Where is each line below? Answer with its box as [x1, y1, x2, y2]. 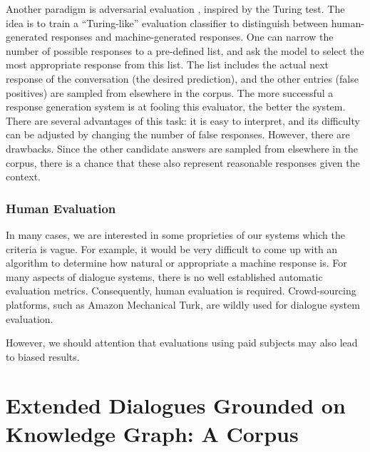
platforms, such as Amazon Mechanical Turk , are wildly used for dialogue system [6, 297, 360, 312]
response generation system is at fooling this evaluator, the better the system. [6, 99, 346, 114]
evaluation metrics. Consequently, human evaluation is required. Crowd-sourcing [6, 283, 356, 298]
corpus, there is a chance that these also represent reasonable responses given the [6, 155, 360, 170]
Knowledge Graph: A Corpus [6, 418, 299, 448]
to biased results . [6, 349, 80, 364]
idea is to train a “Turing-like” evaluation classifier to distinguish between [6, 15, 329, 30]
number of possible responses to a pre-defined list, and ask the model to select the [6, 43, 364, 58]
